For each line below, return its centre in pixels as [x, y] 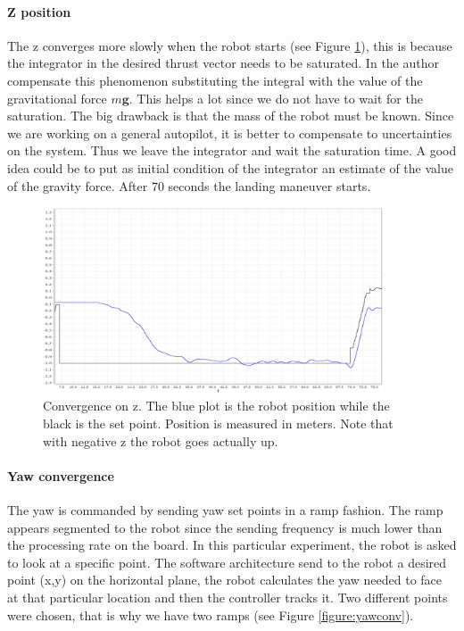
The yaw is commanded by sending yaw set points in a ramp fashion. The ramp [225, 509]
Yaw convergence [61, 475]
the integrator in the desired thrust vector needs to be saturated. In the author [223, 63]
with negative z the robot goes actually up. [161, 440]
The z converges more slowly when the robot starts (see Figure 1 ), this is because [230, 45]
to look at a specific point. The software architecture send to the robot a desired [227, 562]
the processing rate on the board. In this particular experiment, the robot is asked [232, 545]
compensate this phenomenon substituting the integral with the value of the [215, 80]
